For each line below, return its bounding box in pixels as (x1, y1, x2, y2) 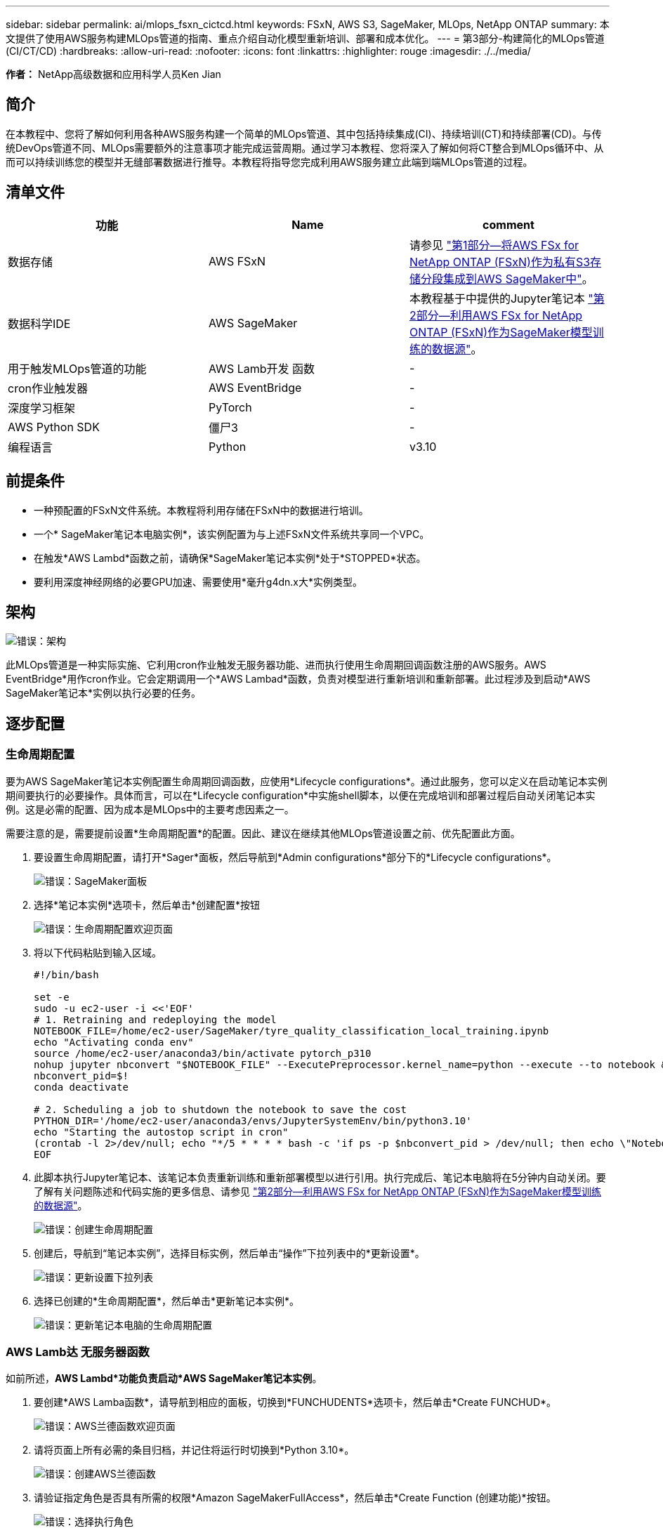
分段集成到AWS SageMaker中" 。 (420, 271, 593, 286)
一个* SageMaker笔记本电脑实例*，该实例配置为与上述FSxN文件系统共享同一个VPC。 (34, 527, 430, 540)
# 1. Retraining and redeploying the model (34, 1013, 277, 1025)
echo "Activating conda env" (34, 1036, 194, 1048)
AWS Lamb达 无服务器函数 (6, 1344, 150, 1359)
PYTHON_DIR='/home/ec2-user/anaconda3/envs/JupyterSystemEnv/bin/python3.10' (34, 1114, 472, 1126)
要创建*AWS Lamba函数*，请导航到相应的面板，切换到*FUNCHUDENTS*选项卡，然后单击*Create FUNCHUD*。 (34, 1396, 557, 1409)
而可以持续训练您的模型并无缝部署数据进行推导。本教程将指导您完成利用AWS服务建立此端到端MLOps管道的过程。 (6, 155, 533, 168)
